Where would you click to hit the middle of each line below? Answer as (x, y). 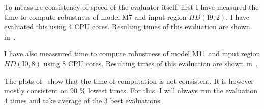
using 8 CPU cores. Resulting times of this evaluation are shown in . (151, 63)
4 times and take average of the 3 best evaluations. (83, 100)
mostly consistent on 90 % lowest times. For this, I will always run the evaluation (131, 90)
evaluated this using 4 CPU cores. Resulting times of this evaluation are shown (127, 27)
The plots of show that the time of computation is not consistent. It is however (129, 80)
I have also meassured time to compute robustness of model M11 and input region (132, 53)
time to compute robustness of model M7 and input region (95, 16)
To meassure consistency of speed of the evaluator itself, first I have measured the (131, 7)
